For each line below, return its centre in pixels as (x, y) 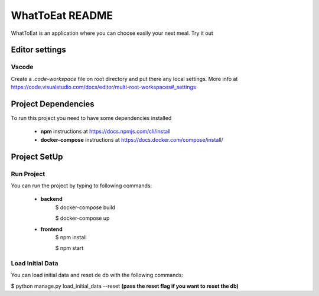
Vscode (22, 67)
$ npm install (71, 237)
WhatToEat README (62, 15)
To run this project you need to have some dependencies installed (91, 118)
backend (52, 199)
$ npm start (69, 248)
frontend (52, 229)
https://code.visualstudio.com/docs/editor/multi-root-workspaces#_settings (103, 87)
